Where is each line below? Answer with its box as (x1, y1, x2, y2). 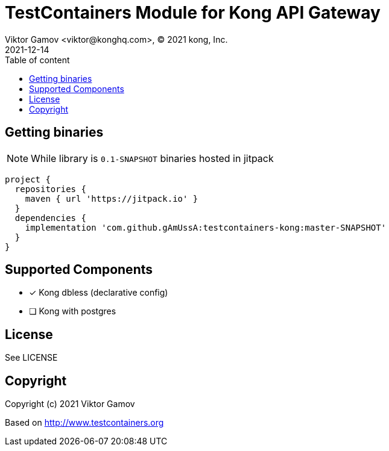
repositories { (14, 184, 86, 194)
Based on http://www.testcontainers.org (5, 417, 164, 428)
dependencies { (14, 213, 86, 223)
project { (5, 174, 51, 184)
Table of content (5, 54, 70, 65)
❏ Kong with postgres (29, 306, 116, 317)
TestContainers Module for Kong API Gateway (5, 2, 381, 23)
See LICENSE (5, 352, 58, 363)
